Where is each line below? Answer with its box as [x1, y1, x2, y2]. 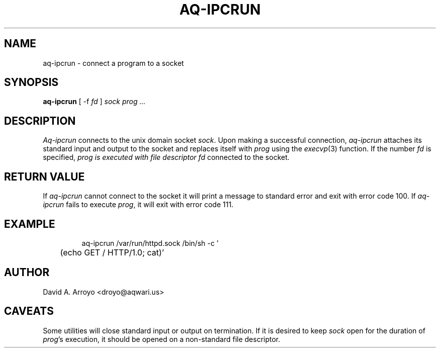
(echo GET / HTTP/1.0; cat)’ [60, 247, 164, 257]
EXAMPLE [4, 217, 55, 230]
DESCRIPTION [4, 114, 76, 127]
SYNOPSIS [4, 76, 59, 89]
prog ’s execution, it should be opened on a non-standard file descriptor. [43, 334, 280, 343]
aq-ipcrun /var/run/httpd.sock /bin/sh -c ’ [81, 238, 218, 247]
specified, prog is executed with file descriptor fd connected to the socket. [43, 153, 290, 162]
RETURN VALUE [4, 170, 85, 183]
